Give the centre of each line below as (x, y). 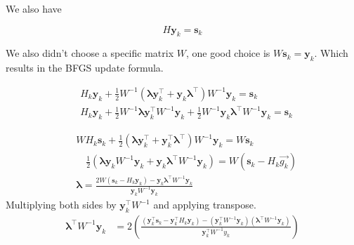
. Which (331, 53)
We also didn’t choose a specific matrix (90, 53)
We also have (34, 8)
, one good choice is (228, 53)
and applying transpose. (205, 204)
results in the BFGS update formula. (85, 68)
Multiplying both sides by (61, 204)
